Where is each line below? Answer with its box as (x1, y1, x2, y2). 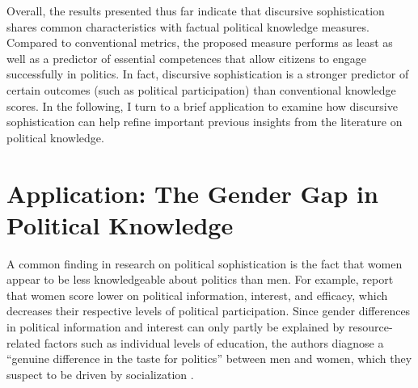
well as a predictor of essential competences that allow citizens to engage (6, 49, 366, 66)
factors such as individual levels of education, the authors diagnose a (44, 334, 384, 351)
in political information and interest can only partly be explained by (6, 318, 345, 335)
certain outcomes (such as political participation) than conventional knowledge (6, 81, 396, 98)
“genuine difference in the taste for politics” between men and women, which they (6, 350, 412, 367)
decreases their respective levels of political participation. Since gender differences (6, 302, 411, 319)
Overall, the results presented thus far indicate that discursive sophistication (6, 2, 385, 19)
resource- (348, 318, 393, 335)
